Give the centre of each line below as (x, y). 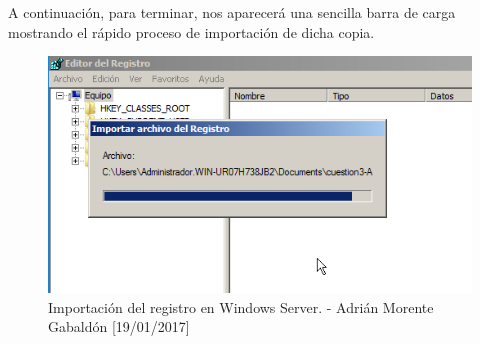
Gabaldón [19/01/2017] (119, 326)
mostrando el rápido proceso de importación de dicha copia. (191, 31)
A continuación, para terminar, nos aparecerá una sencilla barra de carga (232, 12)
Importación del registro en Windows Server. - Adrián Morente (241, 306)
